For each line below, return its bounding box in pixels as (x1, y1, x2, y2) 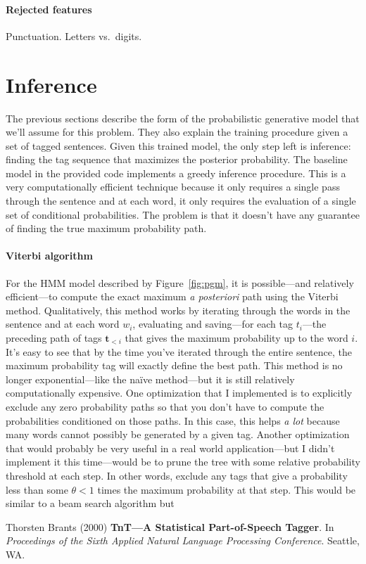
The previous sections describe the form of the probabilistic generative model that (6, 110, 360, 125)
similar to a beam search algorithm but (6, 496, 175, 511)
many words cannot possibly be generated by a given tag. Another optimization (6, 427, 350, 442)
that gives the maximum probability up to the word (125, 331, 348, 345)
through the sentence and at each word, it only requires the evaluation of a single (6, 193, 356, 208)
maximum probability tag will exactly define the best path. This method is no (6, 358, 343, 373)
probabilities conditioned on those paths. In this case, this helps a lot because (6, 413, 340, 428)
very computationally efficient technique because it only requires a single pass (6, 179, 340, 194)
